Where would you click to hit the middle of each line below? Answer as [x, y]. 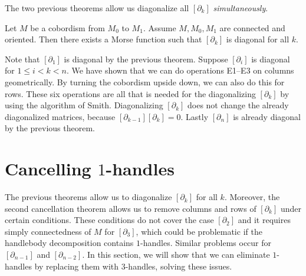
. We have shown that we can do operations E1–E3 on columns [180, 70]
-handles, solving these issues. [179, 266]
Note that [22, 59]
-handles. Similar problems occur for [206, 243]
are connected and [252, 27]
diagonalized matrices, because [60, 116]
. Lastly [195, 116]
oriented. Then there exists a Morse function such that [103, 39]
